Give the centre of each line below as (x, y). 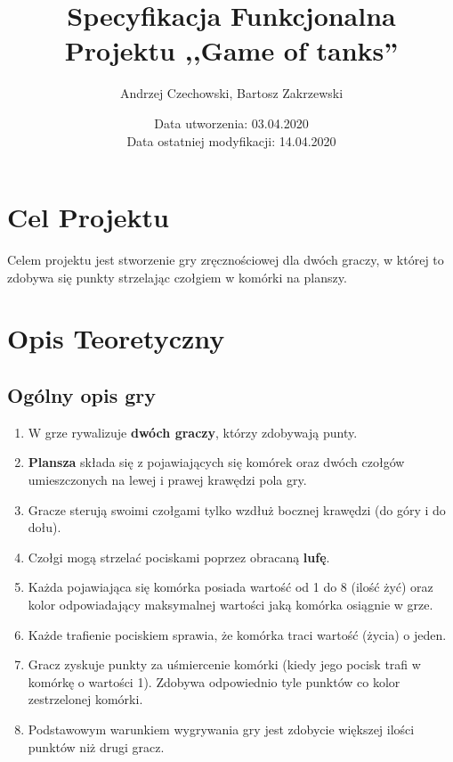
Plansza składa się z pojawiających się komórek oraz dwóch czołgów (216, 462)
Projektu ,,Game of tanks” (231, 50)
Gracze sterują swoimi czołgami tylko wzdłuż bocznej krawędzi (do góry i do (237, 509)
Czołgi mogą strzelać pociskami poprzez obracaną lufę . (179, 557)
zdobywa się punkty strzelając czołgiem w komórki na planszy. (177, 277)
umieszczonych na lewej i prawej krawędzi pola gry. (167, 479)
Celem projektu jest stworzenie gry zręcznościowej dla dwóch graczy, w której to (226, 260)
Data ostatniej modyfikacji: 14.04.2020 (231, 140)
